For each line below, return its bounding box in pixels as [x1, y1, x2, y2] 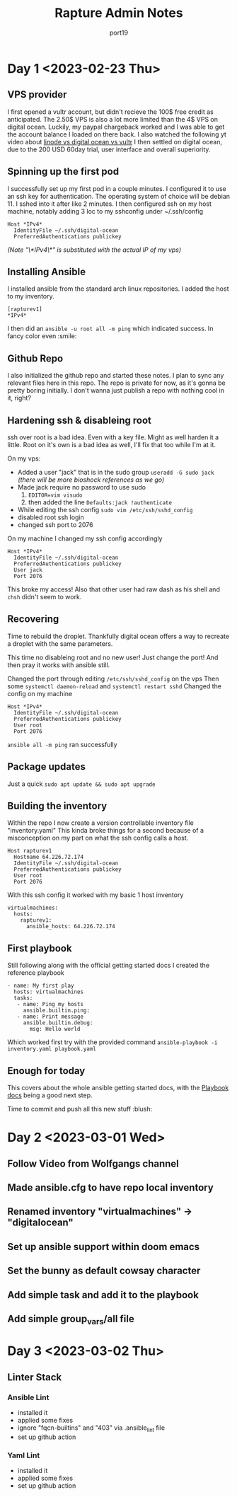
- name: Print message [16, 1013, 83, 1020]
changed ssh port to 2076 [17, 521, 93, 528]
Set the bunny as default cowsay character [7, 1265, 201, 1277]
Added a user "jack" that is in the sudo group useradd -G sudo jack [17, 468, 214, 476]
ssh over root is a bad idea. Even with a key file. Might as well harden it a [7, 433, 219, 441]
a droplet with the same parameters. [7, 639, 113, 648]
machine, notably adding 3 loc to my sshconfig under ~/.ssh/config [7, 207, 204, 215]
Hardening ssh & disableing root [7, 414, 152, 426]
